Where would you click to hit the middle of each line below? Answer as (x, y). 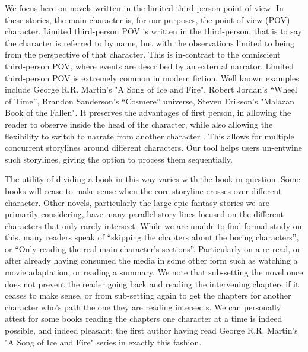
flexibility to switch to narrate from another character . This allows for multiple (150, 136)
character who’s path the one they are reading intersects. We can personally (143, 307)
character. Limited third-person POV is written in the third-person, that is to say (153, 31)
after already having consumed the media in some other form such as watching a (151, 260)
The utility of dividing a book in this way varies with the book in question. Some (153, 179)
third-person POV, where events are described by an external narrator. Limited (150, 66)
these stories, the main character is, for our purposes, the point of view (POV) (147, 19)
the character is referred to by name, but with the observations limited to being (150, 42)
